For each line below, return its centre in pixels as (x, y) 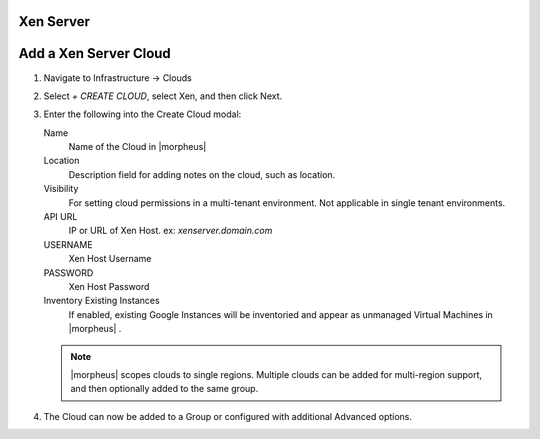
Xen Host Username (110, 259)
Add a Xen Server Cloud (95, 53)
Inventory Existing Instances (101, 301)
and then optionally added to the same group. (164, 389)
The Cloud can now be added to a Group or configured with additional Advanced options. (228, 416)
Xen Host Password (109, 286)
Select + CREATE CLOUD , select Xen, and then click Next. (163, 96)
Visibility (61, 189)
